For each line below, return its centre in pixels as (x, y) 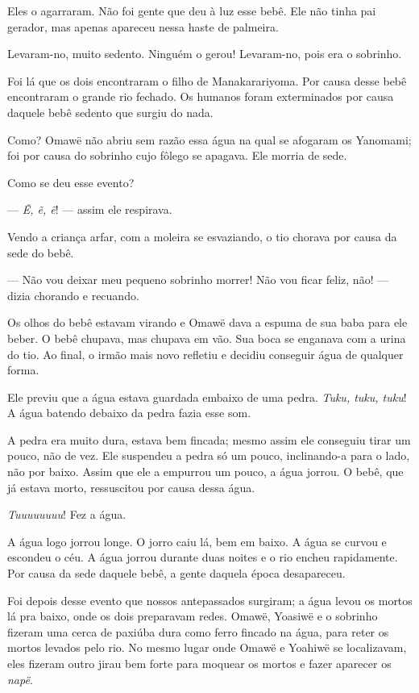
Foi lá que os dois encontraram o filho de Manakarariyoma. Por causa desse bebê (207, 80)
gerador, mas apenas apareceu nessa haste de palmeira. (143, 26)
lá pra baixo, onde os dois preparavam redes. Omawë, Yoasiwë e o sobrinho (193, 616)
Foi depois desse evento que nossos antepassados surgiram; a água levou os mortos (210, 600)
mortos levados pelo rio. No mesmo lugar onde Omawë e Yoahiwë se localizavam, (207, 647)
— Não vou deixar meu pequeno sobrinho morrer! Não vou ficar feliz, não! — (198, 280)
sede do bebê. (41, 252)
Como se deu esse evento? (71, 182)
